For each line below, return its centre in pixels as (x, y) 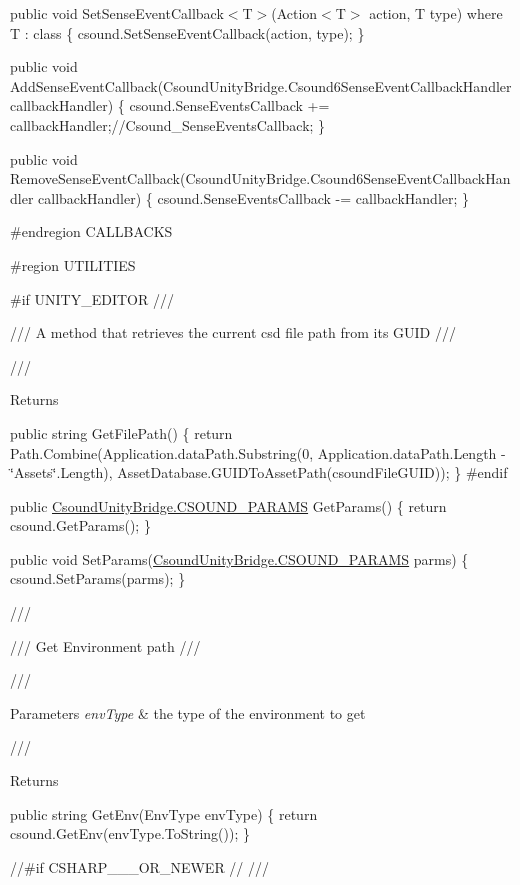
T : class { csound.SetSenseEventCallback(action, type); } (187, 32)
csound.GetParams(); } (80, 525)
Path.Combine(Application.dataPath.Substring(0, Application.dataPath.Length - (258, 452)
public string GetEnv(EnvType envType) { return (164, 813)
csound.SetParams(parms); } (98, 578)
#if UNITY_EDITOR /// (92, 298)
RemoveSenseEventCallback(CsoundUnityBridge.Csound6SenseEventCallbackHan (260, 178)
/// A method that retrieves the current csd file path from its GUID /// (233, 332)
